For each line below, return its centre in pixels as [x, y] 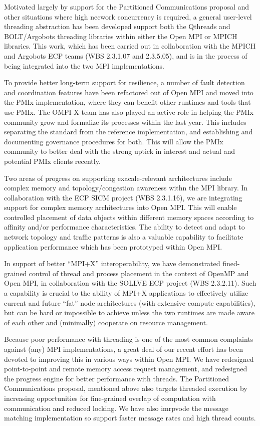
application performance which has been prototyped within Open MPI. [113, 246]
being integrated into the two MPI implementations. [84, 65]
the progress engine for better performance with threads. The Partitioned [117, 378]
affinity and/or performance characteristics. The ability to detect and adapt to [124, 227]
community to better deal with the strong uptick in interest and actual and [120, 151]
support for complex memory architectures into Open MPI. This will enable [120, 207]
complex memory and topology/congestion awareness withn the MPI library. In [126, 188]
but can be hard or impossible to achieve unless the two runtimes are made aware [129, 312]
